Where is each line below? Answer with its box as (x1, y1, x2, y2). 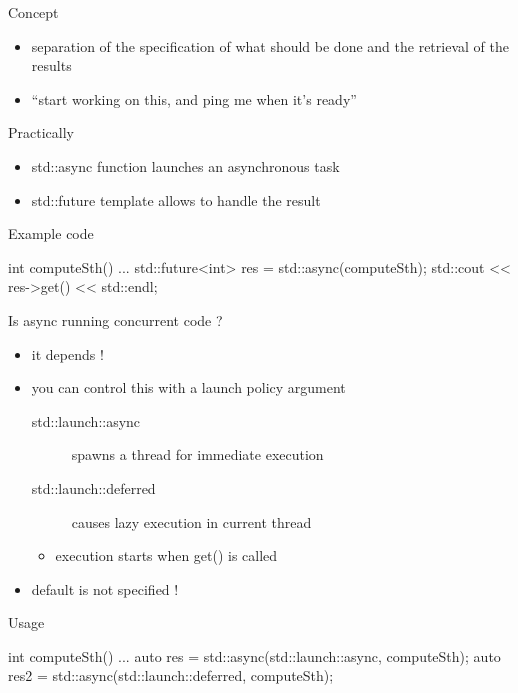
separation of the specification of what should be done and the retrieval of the (31, 35, 509, 56)
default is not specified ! (31, 578, 179, 599)
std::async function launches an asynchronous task (31, 155, 340, 176)
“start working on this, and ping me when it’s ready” (31, 88, 357, 109)
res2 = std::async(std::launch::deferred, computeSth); (8, 665, 334, 686)
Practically (8, 122, 74, 143)
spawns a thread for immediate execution (71, 444, 324, 465)
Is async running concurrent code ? (8, 309, 223, 330)
